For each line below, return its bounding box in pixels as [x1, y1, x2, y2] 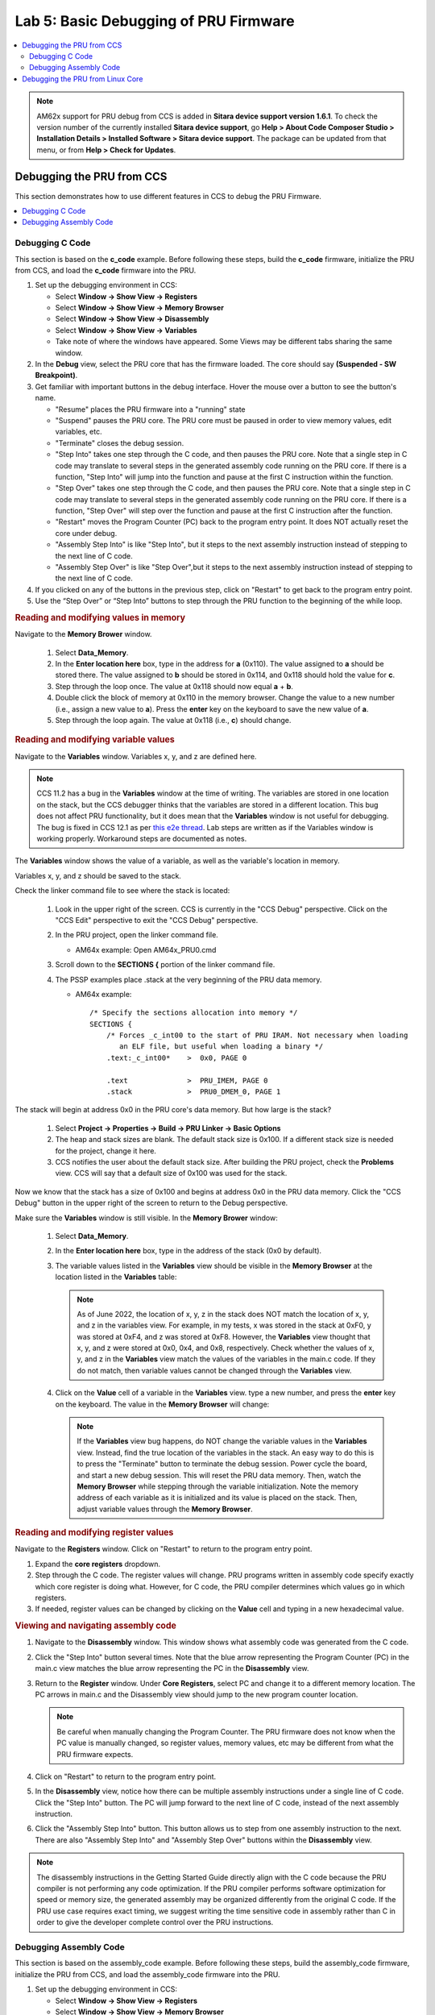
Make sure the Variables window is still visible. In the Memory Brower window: [14, 1213, 278, 1223]
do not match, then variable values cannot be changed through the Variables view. [77, 1365, 352, 1375]
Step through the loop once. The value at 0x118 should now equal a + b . [55, 681, 294, 691]
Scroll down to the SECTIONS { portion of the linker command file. [55, 960, 275, 970]
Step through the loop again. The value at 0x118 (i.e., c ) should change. [55, 716, 292, 725]
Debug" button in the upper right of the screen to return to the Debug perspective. [14, 1198, 288, 1208]
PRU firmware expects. [56, 1749, 134, 1759]
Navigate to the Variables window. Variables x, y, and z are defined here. [14, 751, 257, 761]
